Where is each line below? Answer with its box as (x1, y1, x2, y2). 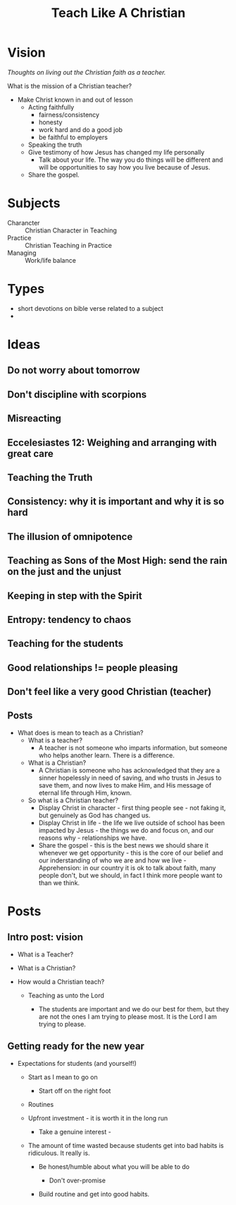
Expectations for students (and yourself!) (17, 1059, 137, 1067)
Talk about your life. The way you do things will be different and (38, 155, 223, 164)
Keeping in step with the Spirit (7, 590, 142, 602)
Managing (7, 249, 37, 257)
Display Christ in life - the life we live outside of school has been (38, 818, 225, 827)
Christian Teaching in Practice (25, 241, 113, 249)
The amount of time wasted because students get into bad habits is (27, 1141, 224, 1149)
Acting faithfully (27, 102, 75, 111)
